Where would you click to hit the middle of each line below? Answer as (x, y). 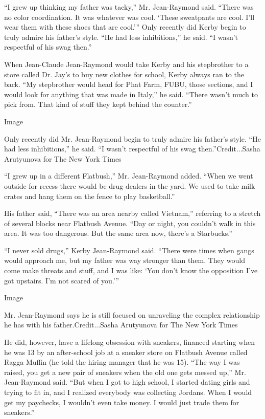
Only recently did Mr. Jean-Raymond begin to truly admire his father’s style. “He (132, 138)
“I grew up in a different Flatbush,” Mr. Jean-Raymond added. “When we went (129, 176)
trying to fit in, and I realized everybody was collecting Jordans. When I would (128, 392)
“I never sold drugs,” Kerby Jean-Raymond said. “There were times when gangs (129, 250)
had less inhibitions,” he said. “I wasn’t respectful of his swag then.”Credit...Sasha (132, 149)
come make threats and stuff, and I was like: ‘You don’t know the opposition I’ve (131, 270)
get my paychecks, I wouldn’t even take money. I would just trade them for (122, 402)
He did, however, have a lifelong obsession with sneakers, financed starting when (129, 342)
